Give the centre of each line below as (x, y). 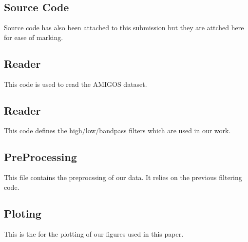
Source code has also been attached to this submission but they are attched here (124, 28)
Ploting (23, 213)
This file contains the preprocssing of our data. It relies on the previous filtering (123, 177)
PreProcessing (40, 157)
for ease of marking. (34, 37)
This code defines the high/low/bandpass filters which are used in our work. (117, 131)
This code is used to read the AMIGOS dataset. (76, 84)
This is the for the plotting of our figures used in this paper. (94, 233)
